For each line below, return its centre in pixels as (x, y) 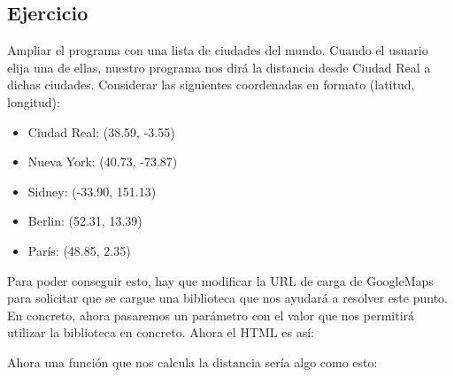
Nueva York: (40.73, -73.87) (103, 162)
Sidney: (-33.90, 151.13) (92, 191)
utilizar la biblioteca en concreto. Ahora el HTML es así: (161, 332)
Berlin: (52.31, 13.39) (85, 221)
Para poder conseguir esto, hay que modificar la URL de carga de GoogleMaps (220, 280)
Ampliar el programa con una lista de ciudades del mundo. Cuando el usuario (218, 50)
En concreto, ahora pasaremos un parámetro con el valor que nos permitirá (211, 315)
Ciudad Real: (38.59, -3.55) (101, 131)
